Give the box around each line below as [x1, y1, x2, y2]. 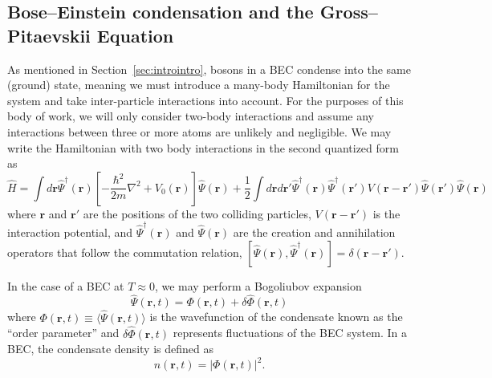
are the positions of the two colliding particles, [83, 205, 311, 222]
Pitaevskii [7, 22, 91, 47]
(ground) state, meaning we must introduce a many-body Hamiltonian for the [7, 76, 390, 93]
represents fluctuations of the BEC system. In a [173, 324, 408, 341]
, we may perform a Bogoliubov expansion [154, 277, 362, 294]
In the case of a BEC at [7, 277, 124, 294]
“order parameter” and [7, 324, 120, 341]
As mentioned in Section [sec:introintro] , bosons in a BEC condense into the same [7, 60, 411, 77]
